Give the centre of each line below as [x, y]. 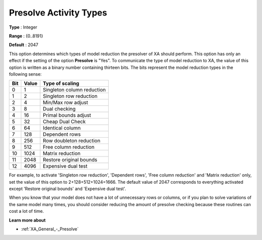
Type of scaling [61, 83]
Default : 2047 [24, 45]
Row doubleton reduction [72, 141]
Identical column [62, 128]
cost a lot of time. [26, 211]
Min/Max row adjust [65, 103]
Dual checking [59, 109]
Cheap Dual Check [64, 122]
